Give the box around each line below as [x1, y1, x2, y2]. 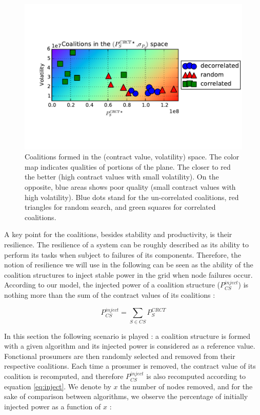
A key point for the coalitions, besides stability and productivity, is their [4, 229, 232, 240]
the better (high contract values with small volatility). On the [25, 171, 219, 182]
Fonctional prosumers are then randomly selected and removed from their [4, 350, 235, 361]
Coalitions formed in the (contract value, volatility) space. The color [25, 151, 239, 162]
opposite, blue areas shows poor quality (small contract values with [25, 182, 236, 192]
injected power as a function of [4, 401, 101, 411]
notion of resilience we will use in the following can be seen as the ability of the [4, 259, 253, 270]
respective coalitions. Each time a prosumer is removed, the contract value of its [4, 360, 256, 371]
